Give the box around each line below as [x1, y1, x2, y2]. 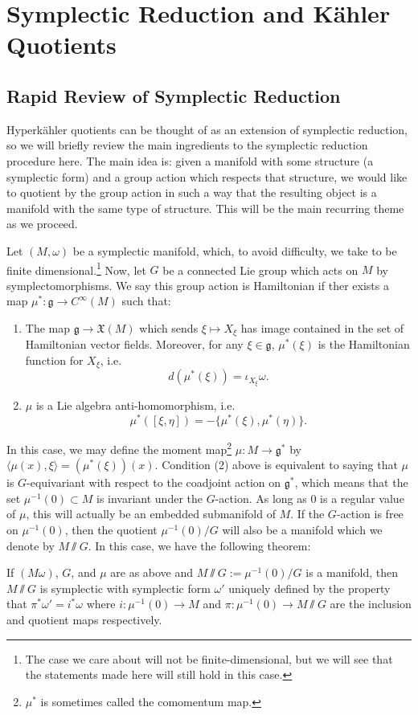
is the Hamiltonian [318, 336, 410, 353]
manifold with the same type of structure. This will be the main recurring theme [6, 199, 404, 216]
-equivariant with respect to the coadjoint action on [27, 474, 281, 491]
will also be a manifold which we [222, 521, 383, 538]
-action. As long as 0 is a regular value [215, 489, 404, 506]
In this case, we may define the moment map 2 [6, 438, 232, 457]
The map [25, 319, 71, 336]
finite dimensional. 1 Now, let [6, 259, 146, 278]
